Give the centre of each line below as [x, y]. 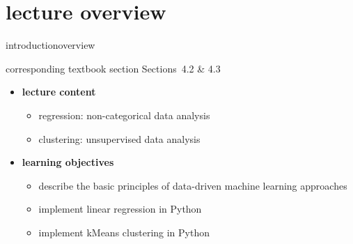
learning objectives [68, 162]
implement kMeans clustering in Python [124, 232]
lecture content [59, 92]
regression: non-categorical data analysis [124, 115]
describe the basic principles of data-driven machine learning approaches [193, 185]
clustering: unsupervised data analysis [119, 138]
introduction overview [50, 45]
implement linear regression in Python [120, 209]
